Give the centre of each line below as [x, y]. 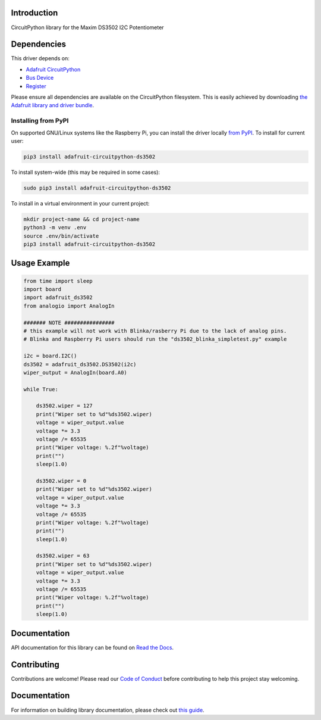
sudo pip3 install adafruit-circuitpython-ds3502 [97, 188]
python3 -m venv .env [55, 227]
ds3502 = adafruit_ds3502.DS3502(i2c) [80, 364]
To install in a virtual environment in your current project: [80, 203]
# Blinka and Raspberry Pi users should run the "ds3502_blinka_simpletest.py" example [155, 339]
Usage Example [40, 263]
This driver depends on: [40, 58]
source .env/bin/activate [61, 236]
